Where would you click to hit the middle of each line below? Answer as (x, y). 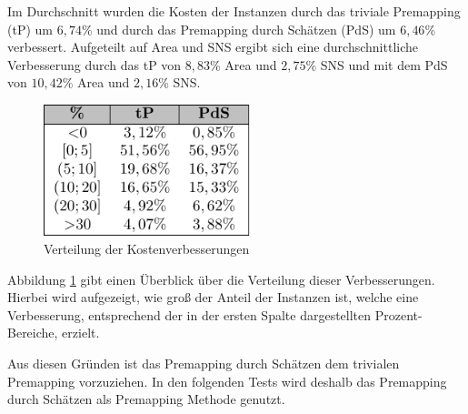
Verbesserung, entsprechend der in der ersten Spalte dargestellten (189, 314)
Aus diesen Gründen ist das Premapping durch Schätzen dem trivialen (204, 363)
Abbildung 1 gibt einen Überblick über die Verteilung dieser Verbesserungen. (221, 279)
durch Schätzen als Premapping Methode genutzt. (146, 399)
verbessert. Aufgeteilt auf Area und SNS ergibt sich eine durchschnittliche (213, 47)
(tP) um (30, 29)
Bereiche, (33, 333)
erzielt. (81, 333)
